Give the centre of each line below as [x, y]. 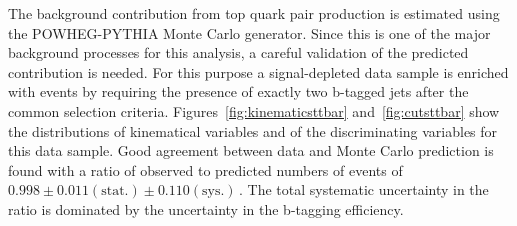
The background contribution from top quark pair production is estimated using [254, 13]
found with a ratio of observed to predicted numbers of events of [205, 169]
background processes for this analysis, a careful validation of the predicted [238, 52]
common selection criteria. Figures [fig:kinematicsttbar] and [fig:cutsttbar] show [254, 110]
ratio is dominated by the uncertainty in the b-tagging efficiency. [206, 208]
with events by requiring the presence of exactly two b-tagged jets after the [238, 91]
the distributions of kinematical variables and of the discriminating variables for [253, 130]
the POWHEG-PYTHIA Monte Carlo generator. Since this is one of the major [249, 32]
